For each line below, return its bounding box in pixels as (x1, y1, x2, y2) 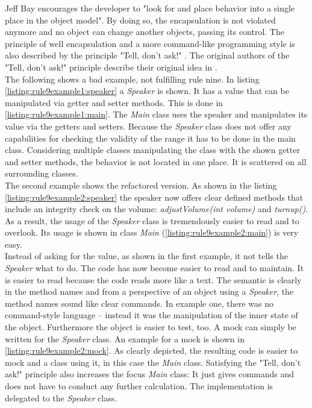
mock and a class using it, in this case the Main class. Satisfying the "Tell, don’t (5, 356, 301, 368)
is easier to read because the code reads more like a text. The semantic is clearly (5, 273, 302, 286)
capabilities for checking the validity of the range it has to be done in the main (5, 131, 296, 144)
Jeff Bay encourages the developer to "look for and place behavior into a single (5, 2, 295, 14)
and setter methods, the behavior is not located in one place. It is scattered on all (5, 155, 307, 168)
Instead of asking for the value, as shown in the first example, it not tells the (5, 250, 288, 262)
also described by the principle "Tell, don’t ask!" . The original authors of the (5, 49, 290, 61)
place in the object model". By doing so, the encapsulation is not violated (5, 13, 276, 26)
